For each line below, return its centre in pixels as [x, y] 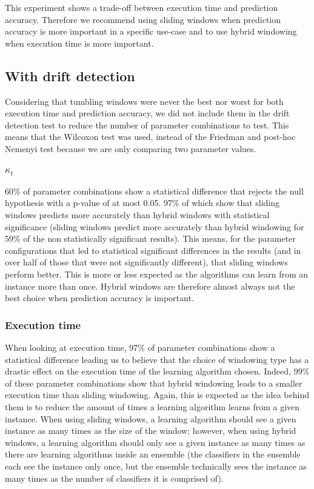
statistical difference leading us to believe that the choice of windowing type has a [157, 359]
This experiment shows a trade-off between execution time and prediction [142, 7]
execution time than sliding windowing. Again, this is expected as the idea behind [157, 395]
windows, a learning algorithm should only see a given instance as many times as [155, 442]
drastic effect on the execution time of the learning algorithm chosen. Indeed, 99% [157, 371]
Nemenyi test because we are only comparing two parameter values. [131, 148]
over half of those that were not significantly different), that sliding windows [146, 262]
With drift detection [70, 75]
